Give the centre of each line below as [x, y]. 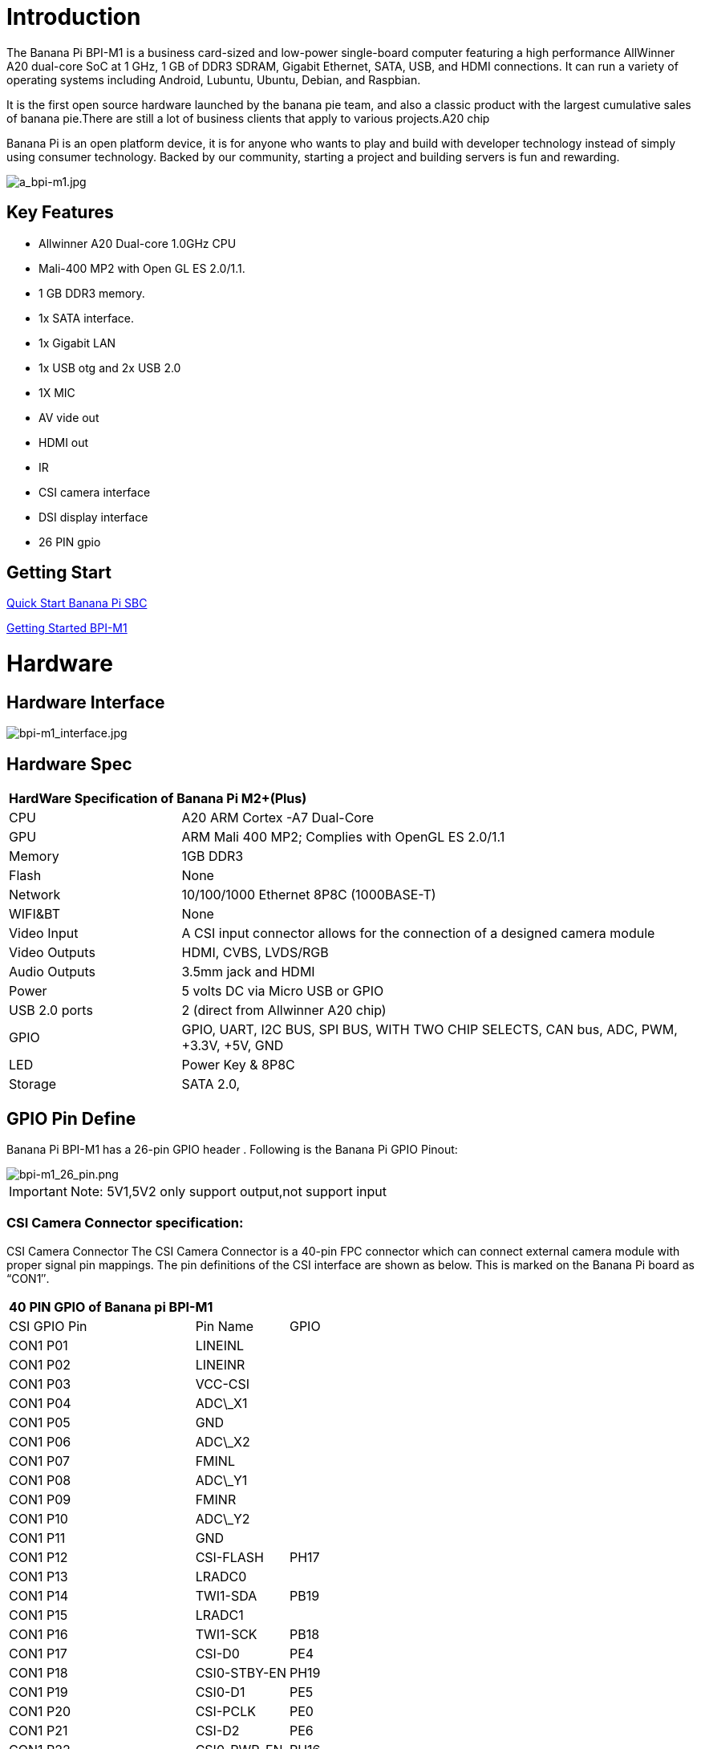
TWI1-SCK [226, 1634]
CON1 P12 [38, 1557]
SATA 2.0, [211, 1084]
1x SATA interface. [86, 318]
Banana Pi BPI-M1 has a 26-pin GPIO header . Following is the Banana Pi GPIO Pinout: [232, 1150]
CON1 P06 [40, 1441]
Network [35, 895]
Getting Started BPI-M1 [67, 628]
